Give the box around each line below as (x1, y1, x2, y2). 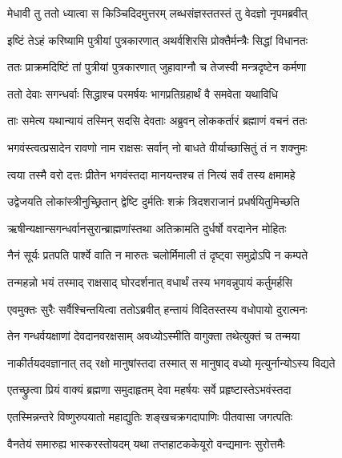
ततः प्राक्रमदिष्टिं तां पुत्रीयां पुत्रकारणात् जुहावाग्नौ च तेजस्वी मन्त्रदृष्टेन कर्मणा (7, 58, 307, 75)
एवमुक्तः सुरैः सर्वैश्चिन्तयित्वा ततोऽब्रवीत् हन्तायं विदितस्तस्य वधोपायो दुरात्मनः (7, 300, 308, 317)
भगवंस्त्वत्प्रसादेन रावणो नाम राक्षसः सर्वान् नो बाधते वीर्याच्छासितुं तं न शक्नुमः (7, 139, 308, 155)
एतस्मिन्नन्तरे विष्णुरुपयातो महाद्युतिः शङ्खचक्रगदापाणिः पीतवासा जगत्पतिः (7, 408, 293, 424)
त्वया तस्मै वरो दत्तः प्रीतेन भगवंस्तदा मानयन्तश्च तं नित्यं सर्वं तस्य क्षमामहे (7, 166, 296, 183)
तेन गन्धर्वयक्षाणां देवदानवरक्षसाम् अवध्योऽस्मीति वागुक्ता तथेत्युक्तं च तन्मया (7, 327, 300, 344)
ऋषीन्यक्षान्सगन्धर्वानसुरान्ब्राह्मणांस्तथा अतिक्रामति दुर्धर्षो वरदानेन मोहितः (7, 219, 287, 236)
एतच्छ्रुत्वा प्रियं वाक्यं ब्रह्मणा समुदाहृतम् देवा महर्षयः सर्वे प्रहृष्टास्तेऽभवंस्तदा (7, 381, 292, 398)
